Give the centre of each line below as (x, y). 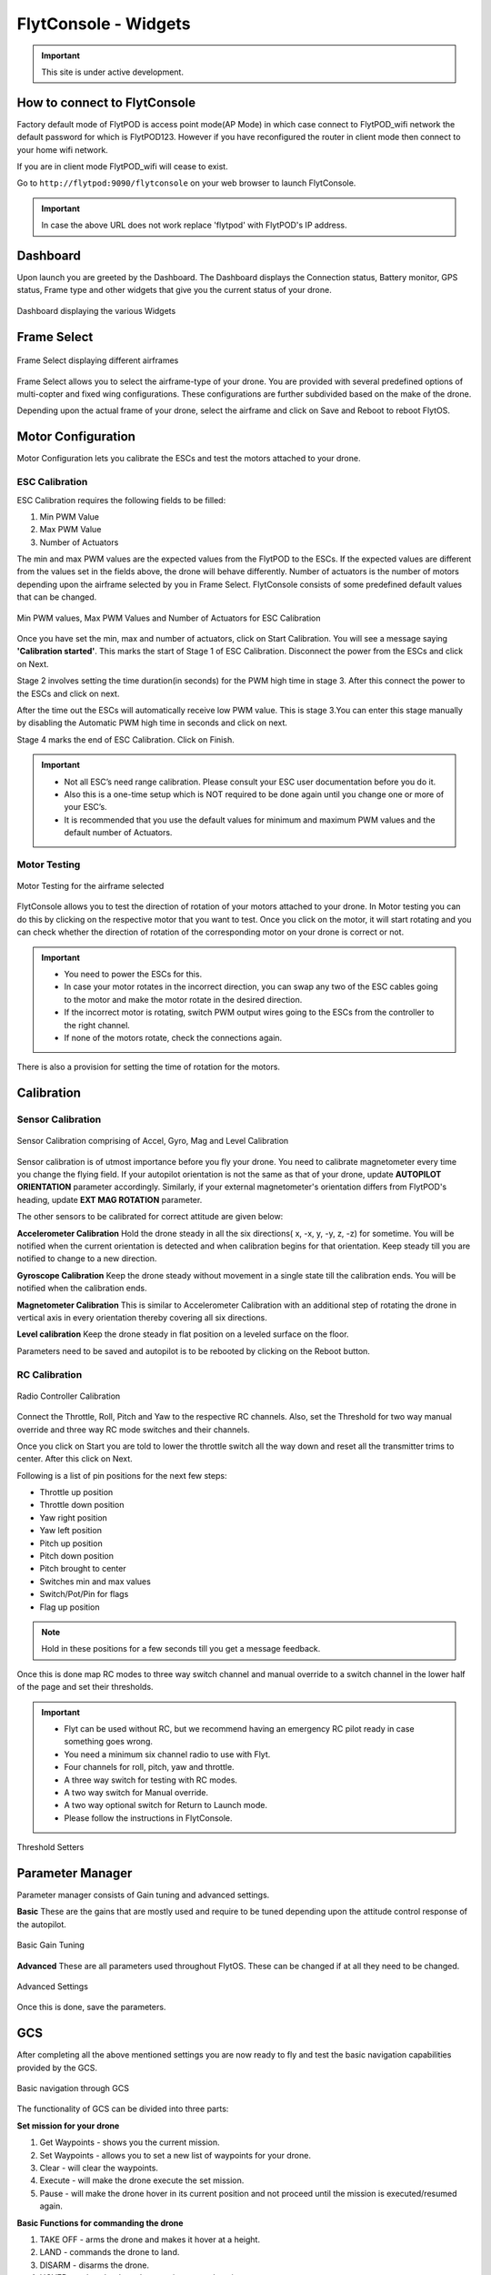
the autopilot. (42, 1924)
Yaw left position (70, 1531)
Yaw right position (74, 1517)
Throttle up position (76, 1492)
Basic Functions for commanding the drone (100, 2223)
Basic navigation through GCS (73, 2088)
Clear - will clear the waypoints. (99, 2168)
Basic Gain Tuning (51, 1945)
